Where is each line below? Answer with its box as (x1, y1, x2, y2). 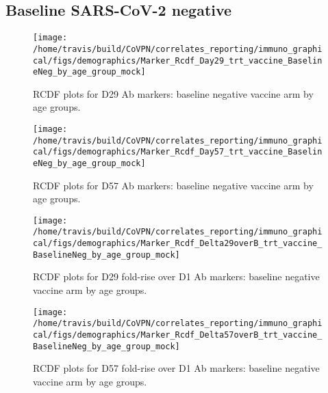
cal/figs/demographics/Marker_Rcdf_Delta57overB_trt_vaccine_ (33, 329, 323, 340)
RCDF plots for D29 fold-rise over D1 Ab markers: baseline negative (33, 269, 320, 284)
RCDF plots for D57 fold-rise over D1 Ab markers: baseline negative (33, 361, 320, 375)
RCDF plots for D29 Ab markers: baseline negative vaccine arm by (33, 86, 314, 100)
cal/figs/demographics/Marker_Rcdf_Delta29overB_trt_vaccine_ (33, 239, 323, 249)
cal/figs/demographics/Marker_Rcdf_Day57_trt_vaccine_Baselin (33, 147, 323, 157)
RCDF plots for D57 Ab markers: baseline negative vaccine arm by (33, 178, 314, 192)
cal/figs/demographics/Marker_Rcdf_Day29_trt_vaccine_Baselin (33, 55, 323, 66)
